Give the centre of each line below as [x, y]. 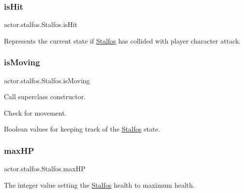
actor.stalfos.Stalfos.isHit [41, 24]
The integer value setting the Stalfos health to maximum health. [99, 185]
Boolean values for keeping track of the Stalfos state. [82, 129]
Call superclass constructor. [45, 96]
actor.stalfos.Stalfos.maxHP [45, 169]
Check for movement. [35, 112]
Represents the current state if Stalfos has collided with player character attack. [122, 40]
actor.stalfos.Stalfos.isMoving [47, 80]
